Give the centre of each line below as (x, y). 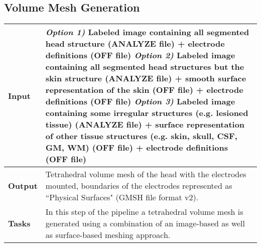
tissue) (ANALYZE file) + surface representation (145, 125)
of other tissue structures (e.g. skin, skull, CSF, (141, 136)
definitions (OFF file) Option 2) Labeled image (140, 55)
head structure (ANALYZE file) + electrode (135, 44)
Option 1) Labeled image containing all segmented (147, 32)
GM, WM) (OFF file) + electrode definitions (137, 148)
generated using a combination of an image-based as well (145, 223)
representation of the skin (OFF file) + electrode (144, 90)
